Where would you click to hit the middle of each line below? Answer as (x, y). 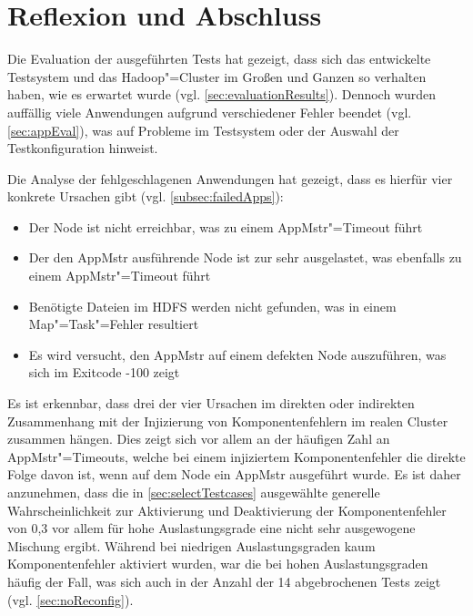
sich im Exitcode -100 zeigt (104, 372)
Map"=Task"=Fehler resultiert (114, 324)
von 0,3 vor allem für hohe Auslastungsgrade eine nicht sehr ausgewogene (211, 528)
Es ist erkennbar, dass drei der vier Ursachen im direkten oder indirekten (211, 403)
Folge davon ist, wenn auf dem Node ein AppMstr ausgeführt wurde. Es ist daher (234, 474)
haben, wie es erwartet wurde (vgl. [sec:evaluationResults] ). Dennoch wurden (222, 94)
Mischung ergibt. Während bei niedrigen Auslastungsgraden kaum (191, 545)
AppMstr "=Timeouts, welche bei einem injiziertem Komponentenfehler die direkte (236, 456)
